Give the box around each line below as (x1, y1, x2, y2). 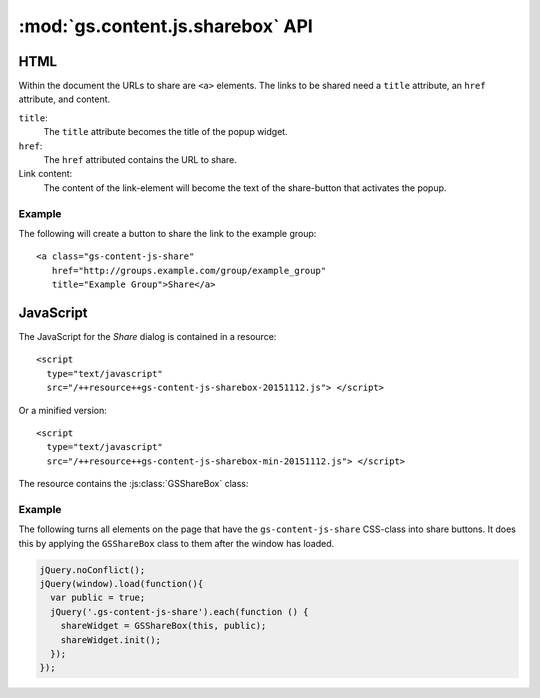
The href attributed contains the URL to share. (43, 154, 237, 166)
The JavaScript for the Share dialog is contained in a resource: (18, 331, 277, 343)
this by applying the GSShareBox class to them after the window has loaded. (18, 537, 335, 549)
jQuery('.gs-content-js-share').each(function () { (50, 606, 309, 617)
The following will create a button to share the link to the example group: (18, 227, 317, 239)
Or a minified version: (18, 404, 107, 416)
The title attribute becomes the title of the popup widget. (43, 126, 289, 138)
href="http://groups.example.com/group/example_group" (51, 265, 327, 276)
